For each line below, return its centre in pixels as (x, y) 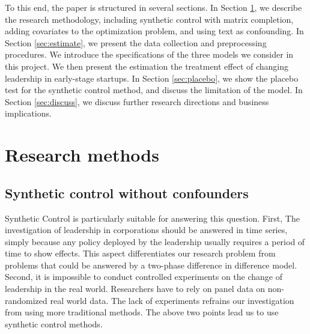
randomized (26, 300)
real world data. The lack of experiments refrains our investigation (172, 300)
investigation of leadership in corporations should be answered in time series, (146, 230)
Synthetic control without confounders (127, 193)
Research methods (82, 155)
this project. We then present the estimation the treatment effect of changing (147, 66)
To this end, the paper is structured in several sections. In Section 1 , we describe (153, 7)
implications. (28, 113)
